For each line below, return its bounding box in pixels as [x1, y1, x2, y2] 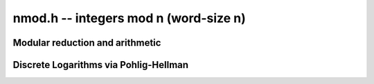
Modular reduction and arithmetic [12, 37, 161, 49]
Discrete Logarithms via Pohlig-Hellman [12, 59, 189, 71]
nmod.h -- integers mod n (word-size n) [12, 10, 246, 26]
